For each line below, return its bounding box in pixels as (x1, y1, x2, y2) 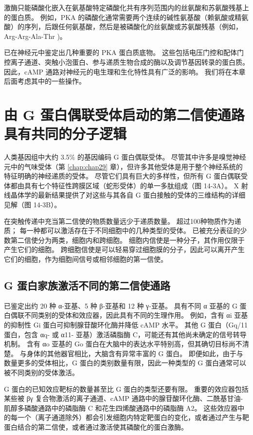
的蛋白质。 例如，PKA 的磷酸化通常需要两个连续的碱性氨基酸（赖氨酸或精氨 (4, 12, 249, 22)
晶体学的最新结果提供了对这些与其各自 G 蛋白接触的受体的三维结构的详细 (10, 190, 246, 200)
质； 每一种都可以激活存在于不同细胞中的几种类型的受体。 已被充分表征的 (4, 225, 240, 236)
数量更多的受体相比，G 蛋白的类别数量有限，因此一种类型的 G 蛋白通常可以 (4, 358, 246, 368)
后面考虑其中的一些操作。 (4, 76, 86, 86)
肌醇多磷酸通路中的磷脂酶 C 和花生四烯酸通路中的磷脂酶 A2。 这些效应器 (4, 402, 238, 413)
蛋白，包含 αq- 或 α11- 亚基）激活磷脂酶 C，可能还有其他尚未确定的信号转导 (4, 329, 247, 339)
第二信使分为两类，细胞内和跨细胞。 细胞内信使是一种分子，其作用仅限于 (10, 235, 245, 245)
